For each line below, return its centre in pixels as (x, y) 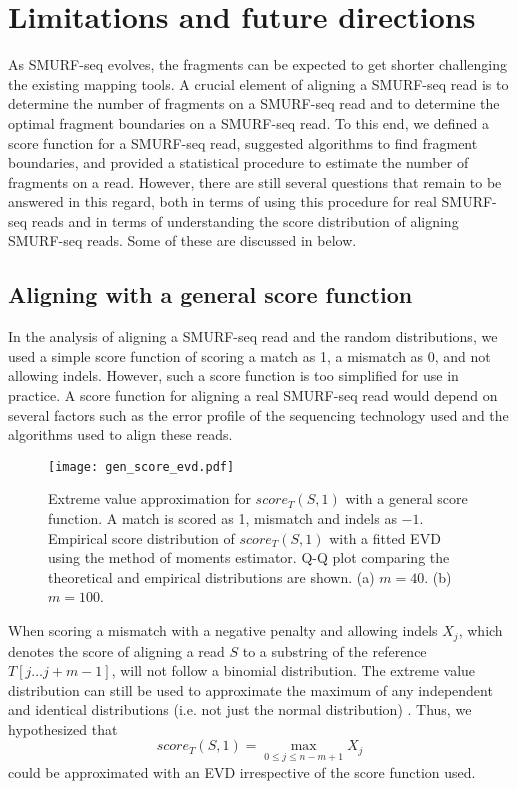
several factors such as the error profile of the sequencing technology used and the (258, 414)
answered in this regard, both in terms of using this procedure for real (222, 201)
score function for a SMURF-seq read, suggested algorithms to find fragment (243, 142)
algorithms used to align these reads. (120, 434)
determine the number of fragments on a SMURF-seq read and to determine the (254, 103)
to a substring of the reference (334, 650)
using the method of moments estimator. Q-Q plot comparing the (249, 557)
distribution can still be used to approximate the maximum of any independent (250, 689)
